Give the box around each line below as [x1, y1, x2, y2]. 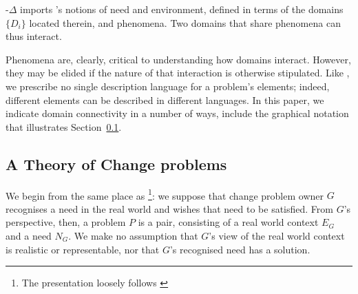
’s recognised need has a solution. [169, 242, 310, 256]
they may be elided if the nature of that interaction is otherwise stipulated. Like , [6, 65, 350, 80]
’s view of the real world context [209, 228, 345, 242]
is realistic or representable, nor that [6, 242, 160, 256]
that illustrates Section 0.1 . [6, 119, 122, 134]
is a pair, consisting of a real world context [138, 215, 319, 229]
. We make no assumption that [68, 228, 198, 242]
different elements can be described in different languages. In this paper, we [6, 92, 324, 107]
